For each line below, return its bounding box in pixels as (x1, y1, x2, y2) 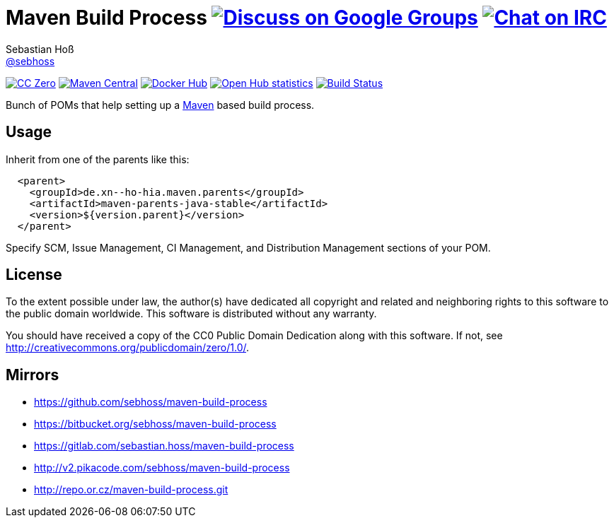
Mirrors (6, 365, 59, 384)
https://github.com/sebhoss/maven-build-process (34, 396, 267, 409)
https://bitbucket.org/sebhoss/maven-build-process (34, 418, 277, 430)
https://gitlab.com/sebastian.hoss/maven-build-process (34, 440, 294, 452)
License (6, 266, 62, 284)
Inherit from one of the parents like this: (6, 153, 190, 165)
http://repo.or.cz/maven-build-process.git (34, 483, 228, 496)
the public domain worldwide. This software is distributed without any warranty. (6, 307, 377, 320)
